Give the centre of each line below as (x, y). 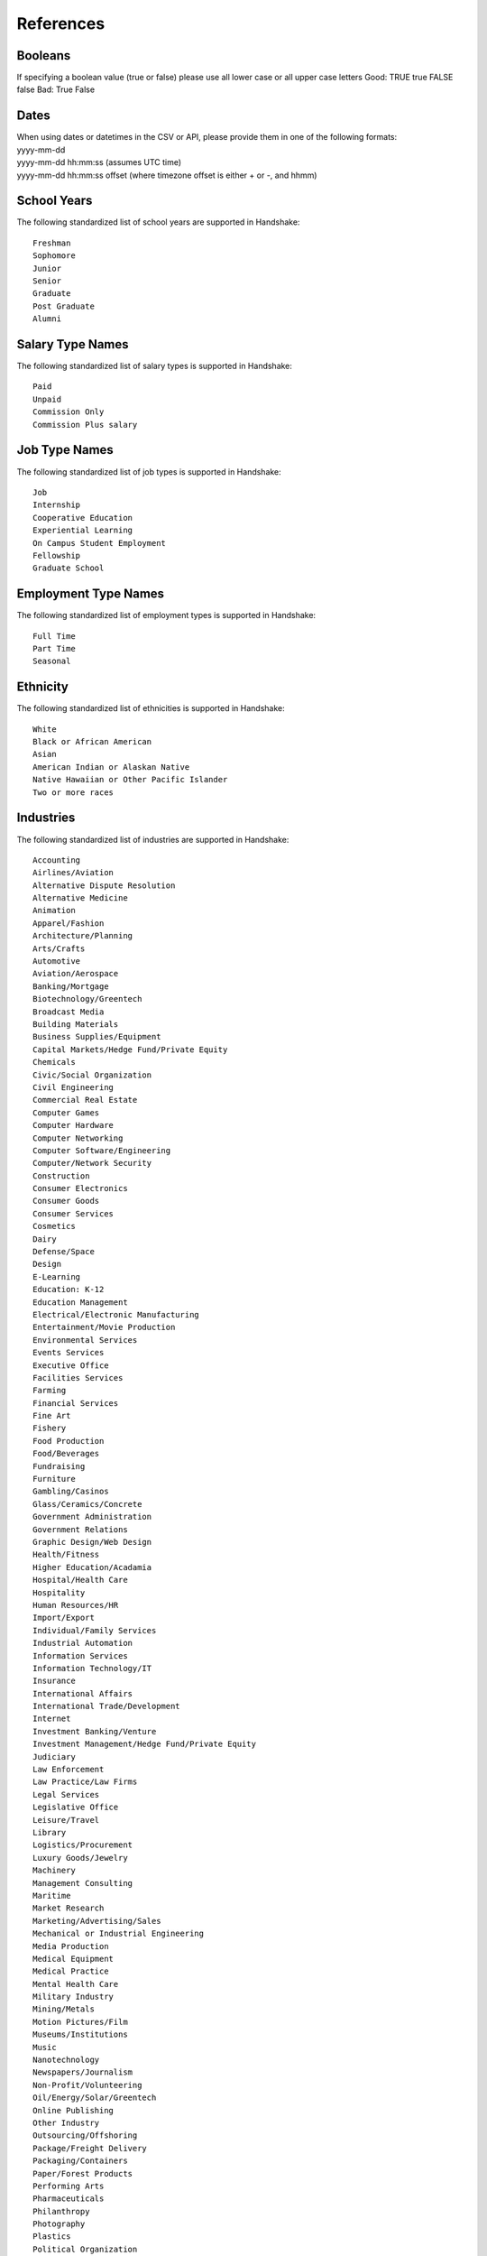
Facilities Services (78, 1378)
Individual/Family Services (95, 1630)
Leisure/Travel (66, 1820)
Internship (57, 505)
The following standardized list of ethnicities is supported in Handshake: (151, 708)
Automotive (57, 962)
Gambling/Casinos (71, 1492)
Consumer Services (74, 1213)
